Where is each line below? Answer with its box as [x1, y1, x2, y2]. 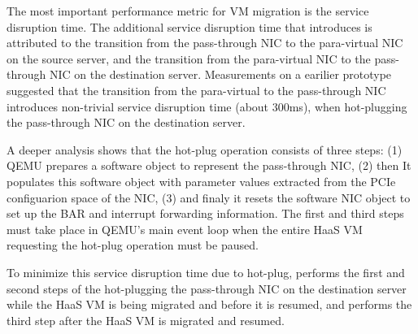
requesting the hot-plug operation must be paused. [7, 236, 259, 254]
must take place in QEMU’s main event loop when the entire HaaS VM [7, 220, 363, 237]
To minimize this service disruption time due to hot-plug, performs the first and [7, 263, 405, 280]
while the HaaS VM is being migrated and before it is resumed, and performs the [7, 296, 412, 313]
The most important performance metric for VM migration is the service [7, 2, 369, 19]
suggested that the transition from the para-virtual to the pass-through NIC [7, 81, 386, 98]
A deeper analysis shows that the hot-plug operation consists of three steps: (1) [7, 141, 403, 158]
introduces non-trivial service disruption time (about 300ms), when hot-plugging [7, 98, 407, 115]
